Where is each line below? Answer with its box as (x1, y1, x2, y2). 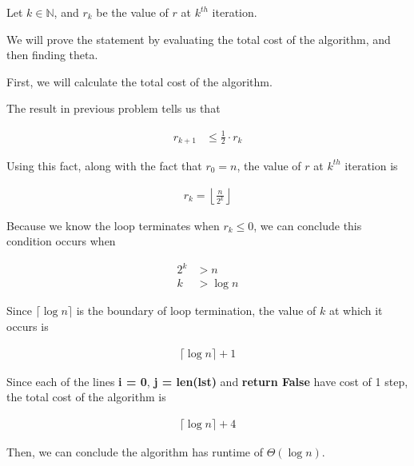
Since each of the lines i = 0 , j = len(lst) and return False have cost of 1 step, (6, 372, 408, 389)
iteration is (344, 157, 398, 173)
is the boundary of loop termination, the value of (76, 302, 316, 319)
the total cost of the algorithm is (6, 388, 166, 405)
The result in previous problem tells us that (6, 100, 221, 117)
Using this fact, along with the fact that (6, 157, 202, 173)
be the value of (96, 4, 169, 20)
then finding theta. (6, 46, 98, 63)
